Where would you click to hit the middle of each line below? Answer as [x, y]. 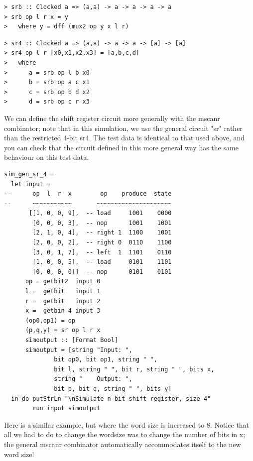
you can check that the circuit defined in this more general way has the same [121, 147]
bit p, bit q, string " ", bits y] [113, 389]
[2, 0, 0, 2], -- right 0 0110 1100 [102, 243]
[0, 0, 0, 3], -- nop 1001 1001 [102, 223]
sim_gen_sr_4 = [29, 174]
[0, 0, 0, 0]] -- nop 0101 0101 [102, 272]
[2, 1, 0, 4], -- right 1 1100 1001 [102, 233]
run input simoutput [66, 408]
